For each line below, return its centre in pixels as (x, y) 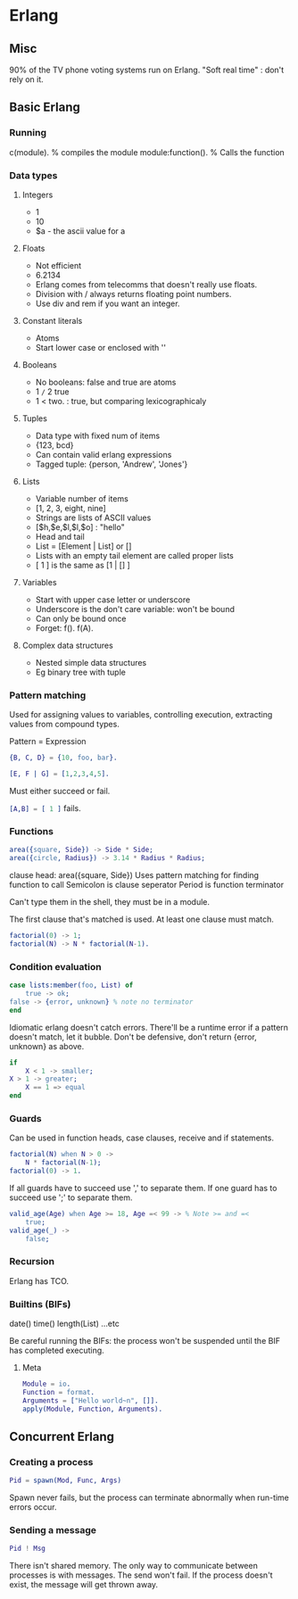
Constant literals (52, 320)
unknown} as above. (47, 1046)
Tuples (34, 418)
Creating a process (51, 1462)
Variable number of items (82, 498)
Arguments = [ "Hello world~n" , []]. (90, 1400)
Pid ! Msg (28, 1549)
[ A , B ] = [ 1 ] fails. (46, 808)
